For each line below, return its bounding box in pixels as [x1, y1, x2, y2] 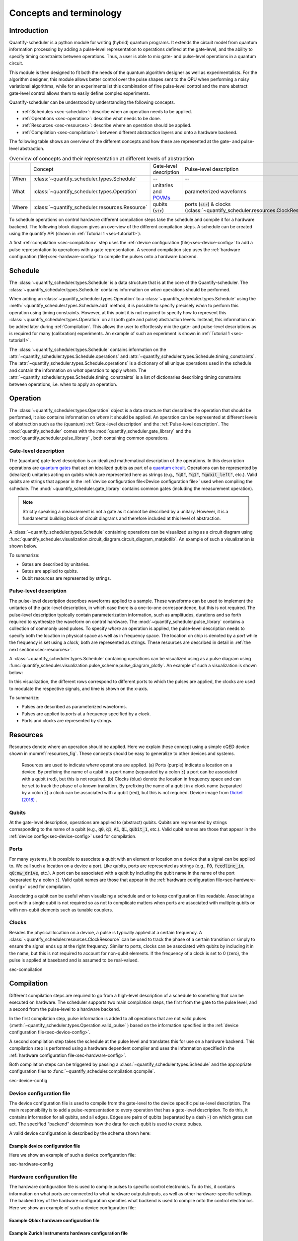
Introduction [9, 26, 49, 35]
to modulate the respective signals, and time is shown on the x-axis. [9, 686, 149, 691]
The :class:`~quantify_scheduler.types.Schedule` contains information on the [9, 346, 166, 352]
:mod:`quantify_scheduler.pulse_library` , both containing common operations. [9, 435, 169, 441]
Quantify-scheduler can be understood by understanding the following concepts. [9, 99, 175, 105]
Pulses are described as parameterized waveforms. [21, 704, 127, 710]
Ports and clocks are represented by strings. [21, 718, 113, 724]
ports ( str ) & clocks [184, 201, 231, 208]
